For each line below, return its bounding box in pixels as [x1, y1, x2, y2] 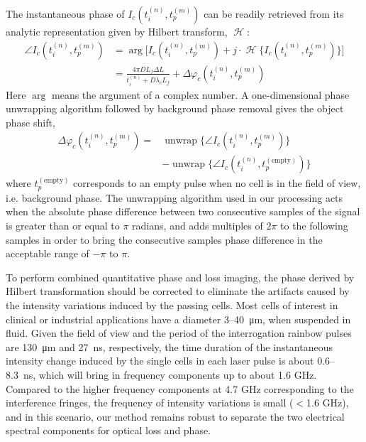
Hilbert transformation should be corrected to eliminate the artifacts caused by [6, 284, 350, 298]
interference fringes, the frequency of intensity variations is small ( [6, 395, 294, 410]
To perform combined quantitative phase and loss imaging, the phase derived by [6, 269, 355, 284]
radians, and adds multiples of [132, 218, 263, 233]
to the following [280, 218, 348, 233]
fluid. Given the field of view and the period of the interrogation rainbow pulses [6, 325, 352, 340]
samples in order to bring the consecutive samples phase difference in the [6, 232, 323, 247]
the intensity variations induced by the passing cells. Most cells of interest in [6, 297, 338, 312]
